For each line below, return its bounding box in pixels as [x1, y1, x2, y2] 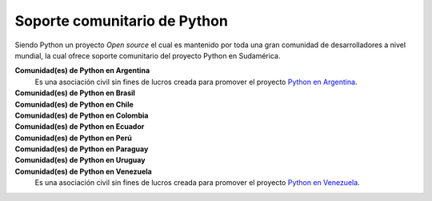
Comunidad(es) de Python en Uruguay [14, 155, 146, 165]
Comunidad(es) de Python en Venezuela [14, 167, 152, 176]
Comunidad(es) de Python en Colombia [14, 111, 149, 120]
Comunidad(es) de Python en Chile [14, 99, 134, 109]
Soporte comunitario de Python [14, 12, 228, 30]
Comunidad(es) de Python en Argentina [14, 66, 150, 75]
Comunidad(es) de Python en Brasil [14, 88, 136, 98]
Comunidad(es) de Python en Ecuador [14, 122, 145, 131]
